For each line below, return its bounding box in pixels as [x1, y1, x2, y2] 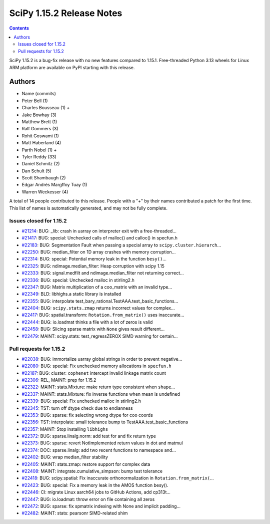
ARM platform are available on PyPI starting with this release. [9, 64, 135, 70]
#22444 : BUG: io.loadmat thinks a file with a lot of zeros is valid [21, 319, 153, 325]
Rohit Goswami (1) [21, 133, 59, 139]
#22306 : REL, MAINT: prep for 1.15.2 [21, 377, 96, 383]
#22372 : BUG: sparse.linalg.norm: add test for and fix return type [21, 433, 156, 439]
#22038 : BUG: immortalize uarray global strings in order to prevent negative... [21, 356, 182, 362]
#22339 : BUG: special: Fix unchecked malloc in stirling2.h [21, 398, 141, 404]
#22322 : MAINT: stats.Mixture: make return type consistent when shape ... [21, 384, 175, 390]
